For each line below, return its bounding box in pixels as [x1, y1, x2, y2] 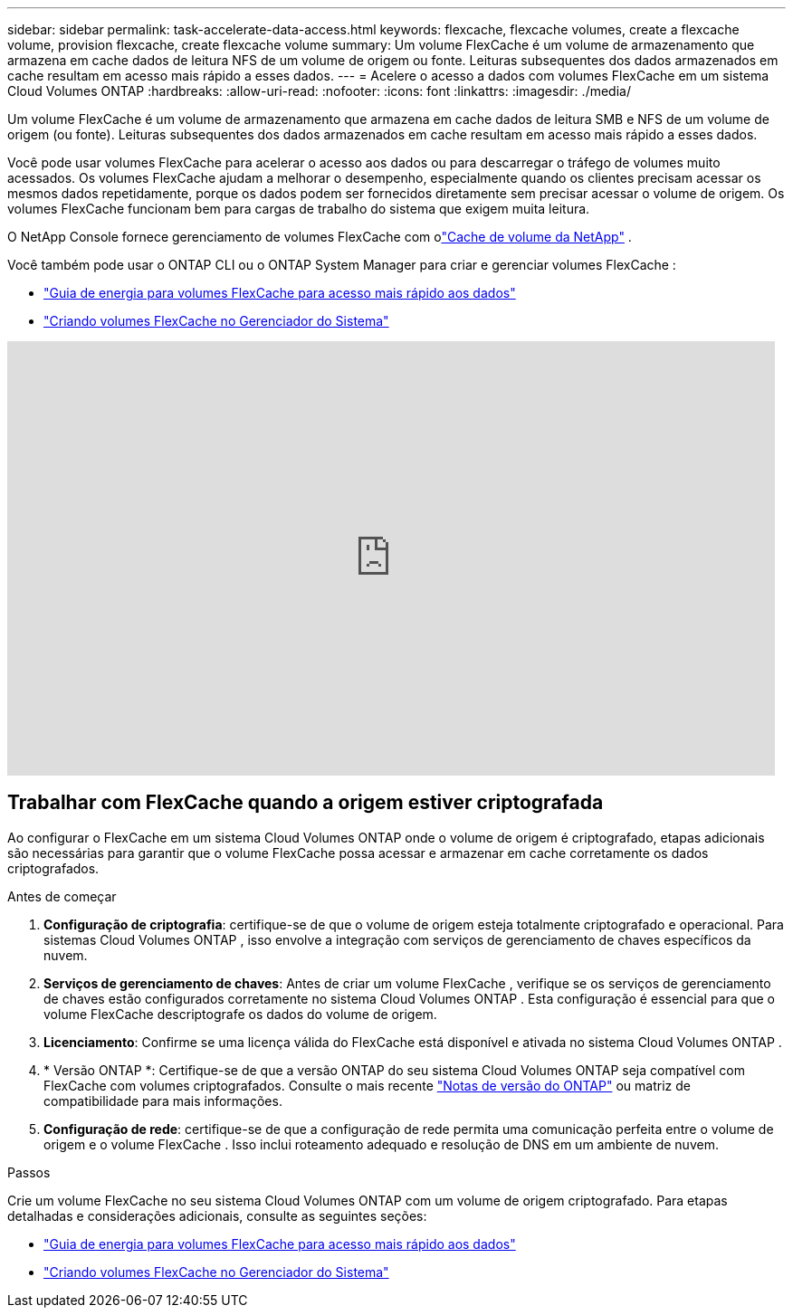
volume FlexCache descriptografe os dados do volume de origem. [43, 1005, 437, 1022]
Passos [7, 1164, 51, 1180]
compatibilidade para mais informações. [43, 1092, 282, 1109]
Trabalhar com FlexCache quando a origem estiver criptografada [7, 791, 604, 815]
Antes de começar [7, 888, 117, 904]
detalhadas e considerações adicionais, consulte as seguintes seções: [7, 1207, 427, 1224]
